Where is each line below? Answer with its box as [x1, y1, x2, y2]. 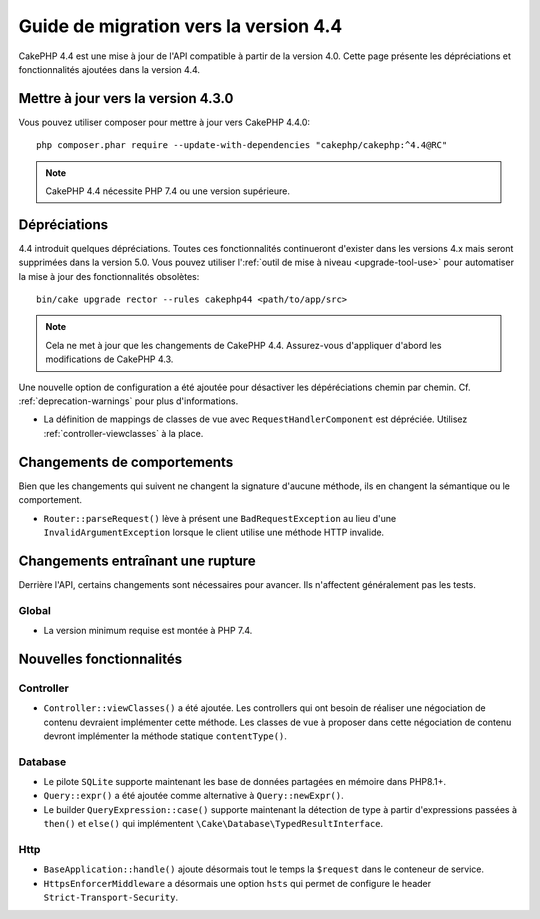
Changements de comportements [18, 453, 234, 470]
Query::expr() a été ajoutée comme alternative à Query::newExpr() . [43, 790, 344, 802]
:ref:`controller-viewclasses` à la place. [43, 427, 204, 439]
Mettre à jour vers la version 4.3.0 [18, 90, 234, 107]
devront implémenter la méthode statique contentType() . [43, 730, 287, 742]
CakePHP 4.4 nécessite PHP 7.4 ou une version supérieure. [45, 185, 290, 197]
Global [18, 603, 52, 617]
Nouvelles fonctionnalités [18, 650, 183, 667]
